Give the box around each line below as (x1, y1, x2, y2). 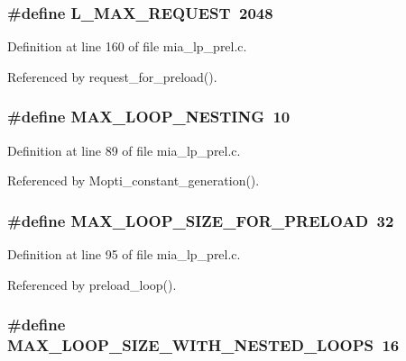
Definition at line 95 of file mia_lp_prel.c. (7, 245, 241, 264)
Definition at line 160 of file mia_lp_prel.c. (7, 37, 247, 56)
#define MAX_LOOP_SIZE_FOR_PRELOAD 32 (7, 209, 394, 231)
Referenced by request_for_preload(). (7, 67, 217, 86)
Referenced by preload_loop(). (7, 275, 177, 293)
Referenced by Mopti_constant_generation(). (7, 171, 260, 190)
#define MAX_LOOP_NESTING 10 (7, 105, 291, 128)
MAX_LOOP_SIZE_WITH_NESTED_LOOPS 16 (7, 334, 400, 356)
